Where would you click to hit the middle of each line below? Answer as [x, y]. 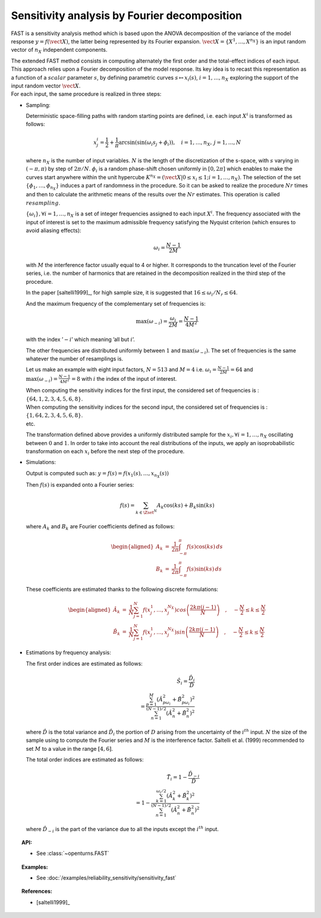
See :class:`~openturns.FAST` [73, 853]
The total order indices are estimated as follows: [85, 760]
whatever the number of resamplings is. [75, 359]
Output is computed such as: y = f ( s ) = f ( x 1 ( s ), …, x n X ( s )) [97, 474]
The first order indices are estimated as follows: [84, 663]
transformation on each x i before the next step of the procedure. [105, 452]
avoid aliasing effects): [53, 230]
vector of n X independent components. [59, 51]
